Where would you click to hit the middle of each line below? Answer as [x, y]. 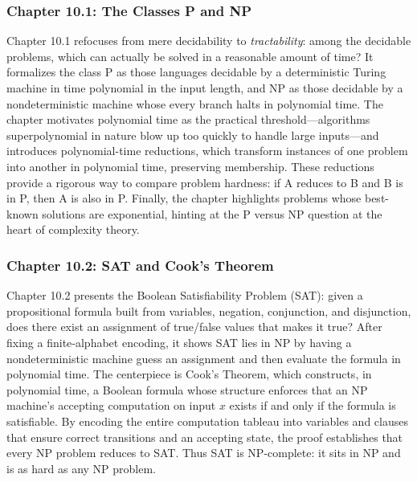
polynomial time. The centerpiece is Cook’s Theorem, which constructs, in [189, 374]
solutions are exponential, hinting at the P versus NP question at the [212, 213]
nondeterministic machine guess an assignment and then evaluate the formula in [204, 358]
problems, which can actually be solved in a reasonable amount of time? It [190, 56]
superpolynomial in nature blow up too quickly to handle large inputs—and [193, 135]
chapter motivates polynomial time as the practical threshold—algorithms [188, 119]
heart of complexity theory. [73, 229]
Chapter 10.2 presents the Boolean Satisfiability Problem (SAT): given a [185, 295]
